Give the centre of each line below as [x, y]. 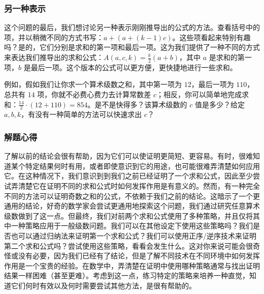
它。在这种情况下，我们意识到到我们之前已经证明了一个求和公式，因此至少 [128, 176]
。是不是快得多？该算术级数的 [137, 104]
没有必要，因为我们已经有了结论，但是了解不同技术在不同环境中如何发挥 [139, 256]
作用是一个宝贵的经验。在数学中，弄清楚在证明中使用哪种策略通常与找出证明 [132, 265]
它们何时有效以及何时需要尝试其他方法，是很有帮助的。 [103, 285]
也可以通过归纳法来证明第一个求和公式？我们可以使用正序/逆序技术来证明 [134, 236]
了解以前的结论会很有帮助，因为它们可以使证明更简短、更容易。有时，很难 [128, 156]
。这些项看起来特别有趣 [211, 37]
